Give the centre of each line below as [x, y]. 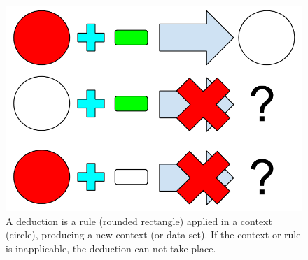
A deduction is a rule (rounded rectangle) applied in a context [139, 221]
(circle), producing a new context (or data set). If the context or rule [153, 234]
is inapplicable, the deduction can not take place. [111, 248]
